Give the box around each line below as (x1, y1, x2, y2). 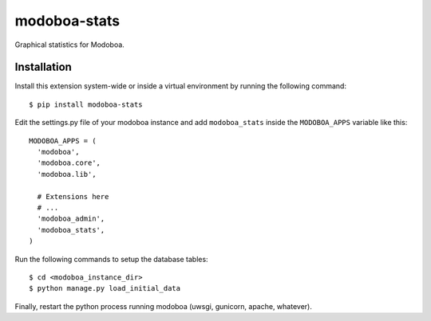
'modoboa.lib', (37, 170, 97, 178)
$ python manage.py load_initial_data (29, 284, 181, 293)
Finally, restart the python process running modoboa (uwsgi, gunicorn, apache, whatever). (14, 301, 313, 311)
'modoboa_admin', (37, 214, 105, 223)
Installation (14, 61, 72, 74)
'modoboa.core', (37, 159, 101, 167)
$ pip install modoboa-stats (29, 100, 143, 109)
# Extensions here (37, 192, 109, 201)
